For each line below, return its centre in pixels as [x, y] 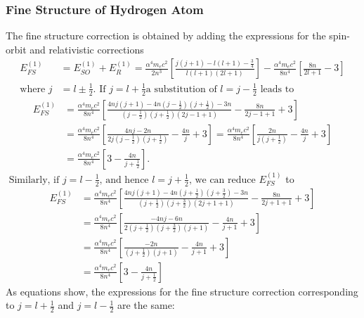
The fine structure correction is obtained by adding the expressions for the [166, 36]
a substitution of [181, 89]
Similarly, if [34, 180]
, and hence [124, 180]
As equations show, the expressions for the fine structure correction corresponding [182, 291]
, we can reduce [222, 180]
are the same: [146, 305]
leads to [277, 89]
